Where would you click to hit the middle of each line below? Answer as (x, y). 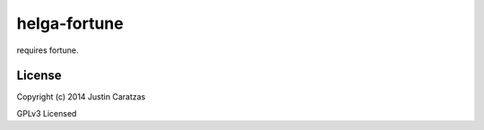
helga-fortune (70, 23)
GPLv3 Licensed (47, 113)
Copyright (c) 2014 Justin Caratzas (81, 97)
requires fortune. (48, 50)
